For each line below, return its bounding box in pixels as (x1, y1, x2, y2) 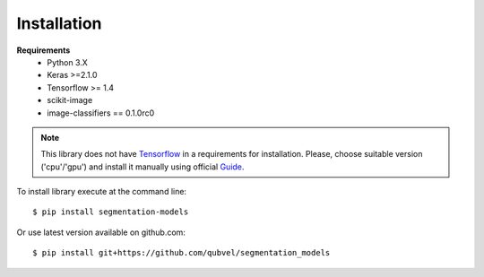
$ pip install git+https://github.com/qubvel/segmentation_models (32, 247, 331, 258)
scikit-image (47, 95, 93, 106)
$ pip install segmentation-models (32, 207, 189, 217)
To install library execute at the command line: (16, 186, 187, 197)
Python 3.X (47, 56, 89, 67)
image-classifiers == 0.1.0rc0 (47, 108, 155, 118)
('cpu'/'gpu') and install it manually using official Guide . (40, 161, 245, 172)
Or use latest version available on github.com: (16, 227, 186, 238)
